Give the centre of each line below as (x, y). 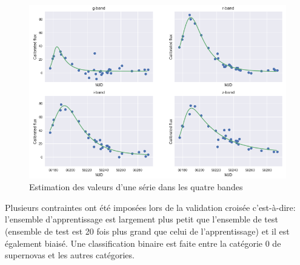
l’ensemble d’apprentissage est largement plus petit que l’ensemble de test (142, 219)
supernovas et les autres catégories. (70, 255)
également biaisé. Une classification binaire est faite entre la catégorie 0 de (143, 243)
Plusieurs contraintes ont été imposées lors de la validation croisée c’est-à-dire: (150, 207)
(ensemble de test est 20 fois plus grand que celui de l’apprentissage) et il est (147, 231)
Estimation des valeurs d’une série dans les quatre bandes (136, 187)
